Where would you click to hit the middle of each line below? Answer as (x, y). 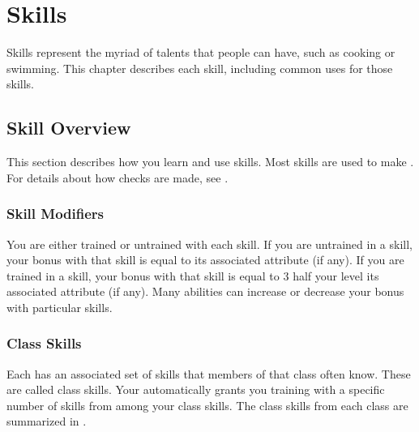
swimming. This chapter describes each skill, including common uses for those (200, 68)
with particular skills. (60, 307)
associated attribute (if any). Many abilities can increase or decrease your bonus (205, 291)
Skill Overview (69, 128)
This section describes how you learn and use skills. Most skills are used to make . (210, 162)
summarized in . (47, 421)
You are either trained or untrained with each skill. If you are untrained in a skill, (209, 244)
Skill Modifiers (56, 214)
